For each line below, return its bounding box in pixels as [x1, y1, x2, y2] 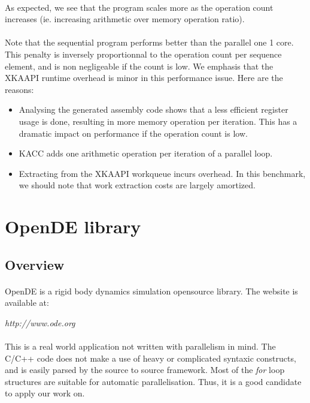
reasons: [5, 83, 34, 95]
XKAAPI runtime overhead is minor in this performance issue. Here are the [5, 71, 283, 84]
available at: [5, 296, 49, 309]
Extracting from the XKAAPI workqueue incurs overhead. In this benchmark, [19, 167, 306, 179]
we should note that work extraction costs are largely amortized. [19, 179, 256, 191]
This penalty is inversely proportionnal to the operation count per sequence [5, 47, 282, 60]
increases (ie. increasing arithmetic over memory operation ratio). [5, 13, 245, 25]
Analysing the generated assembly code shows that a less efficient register [19, 103, 288, 116]
